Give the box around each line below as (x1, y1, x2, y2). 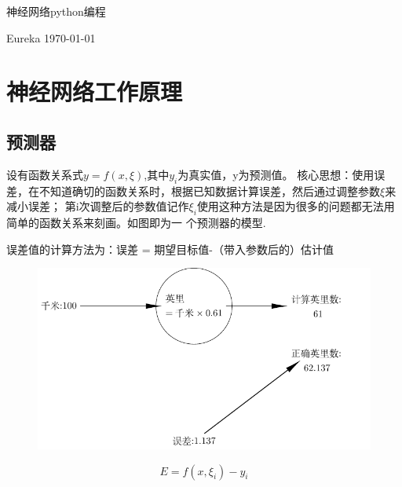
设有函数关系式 (6, 166, 83, 182)
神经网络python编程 (6, 3, 106, 19)
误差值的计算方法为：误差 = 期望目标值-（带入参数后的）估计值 (6, 240, 334, 257)
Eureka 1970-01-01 (6, 29, 96, 46)
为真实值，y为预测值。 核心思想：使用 (177, 166, 375, 182)
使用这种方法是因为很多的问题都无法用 (196, 198, 395, 214)
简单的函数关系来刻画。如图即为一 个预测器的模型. (6, 214, 266, 230)
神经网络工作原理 (6, 75, 183, 108)
